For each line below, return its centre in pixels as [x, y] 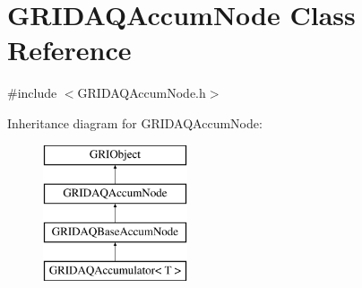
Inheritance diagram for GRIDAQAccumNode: [135, 122]
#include [32, 93]
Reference [69, 50]
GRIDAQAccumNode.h [142, 93]
